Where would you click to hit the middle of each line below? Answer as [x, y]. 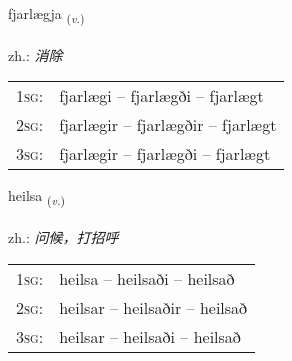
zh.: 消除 [35, 54]
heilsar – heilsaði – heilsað [150, 336]
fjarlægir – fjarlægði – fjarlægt [165, 154]
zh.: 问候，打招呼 [63, 237]
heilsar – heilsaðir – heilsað [153, 307]
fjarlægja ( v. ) [46, 14]
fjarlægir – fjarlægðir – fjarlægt [168, 125]
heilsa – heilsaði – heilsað [147, 278]
